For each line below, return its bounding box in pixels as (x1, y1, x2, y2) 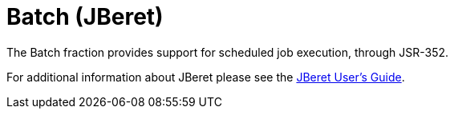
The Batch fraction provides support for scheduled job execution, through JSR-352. (6, 45, 449, 59)
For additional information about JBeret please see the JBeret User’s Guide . (6, 69, 405, 84)
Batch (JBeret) (6, 3, 164, 30)
